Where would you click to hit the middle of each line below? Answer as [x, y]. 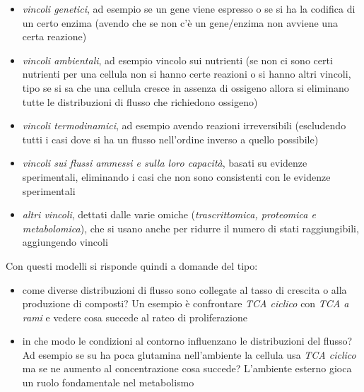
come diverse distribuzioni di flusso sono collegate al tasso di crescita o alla [184, 289]
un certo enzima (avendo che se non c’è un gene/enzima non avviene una [180, 22]
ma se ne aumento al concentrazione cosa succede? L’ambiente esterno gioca [187, 368]
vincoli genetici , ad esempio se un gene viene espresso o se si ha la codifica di [189, 8]
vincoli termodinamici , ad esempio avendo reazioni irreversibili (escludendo [184, 125]
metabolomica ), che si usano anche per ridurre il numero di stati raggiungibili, [190, 228]
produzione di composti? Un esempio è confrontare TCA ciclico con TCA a [186, 303]
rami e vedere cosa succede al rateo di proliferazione [135, 317]
